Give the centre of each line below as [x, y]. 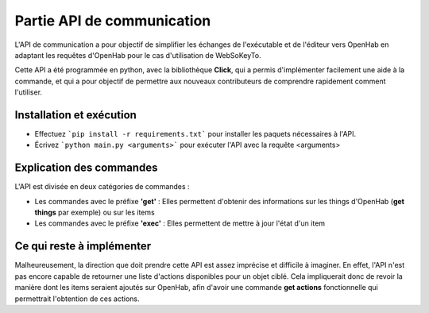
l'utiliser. [29, 92]
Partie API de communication [113, 21]
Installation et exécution [75, 115]
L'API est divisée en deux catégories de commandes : [102, 187]
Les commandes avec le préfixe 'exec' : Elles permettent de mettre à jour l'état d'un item [180, 223]
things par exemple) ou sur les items [95, 213]
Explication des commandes [86, 168]
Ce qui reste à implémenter [83, 246]
